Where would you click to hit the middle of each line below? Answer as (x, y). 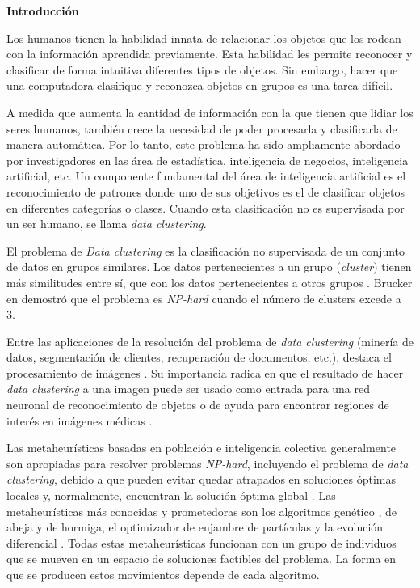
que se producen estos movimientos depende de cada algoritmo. (163, 574)
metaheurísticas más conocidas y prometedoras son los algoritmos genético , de (202, 511)
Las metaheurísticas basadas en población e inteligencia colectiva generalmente (202, 448)
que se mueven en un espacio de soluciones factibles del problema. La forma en (202, 558)
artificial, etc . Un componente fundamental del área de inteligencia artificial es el (206, 176)
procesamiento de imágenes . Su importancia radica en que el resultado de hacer (205, 372)
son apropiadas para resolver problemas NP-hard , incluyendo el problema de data (208, 463)
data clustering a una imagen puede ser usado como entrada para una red (189, 389)
